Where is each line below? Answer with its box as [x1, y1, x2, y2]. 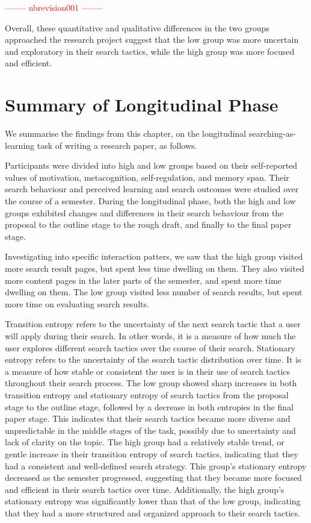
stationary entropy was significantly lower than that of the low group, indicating [5, 495, 301, 507]
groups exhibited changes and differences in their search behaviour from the [5, 206, 284, 219]
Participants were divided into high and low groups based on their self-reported [5, 159, 298, 172]
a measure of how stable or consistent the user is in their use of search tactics [5, 365, 291, 377]
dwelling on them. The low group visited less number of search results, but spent [5, 286, 303, 298]
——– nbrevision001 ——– [5, 1, 103, 13]
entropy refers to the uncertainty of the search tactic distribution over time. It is [5, 353, 301, 366]
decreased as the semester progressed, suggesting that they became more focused [5, 471, 302, 484]
